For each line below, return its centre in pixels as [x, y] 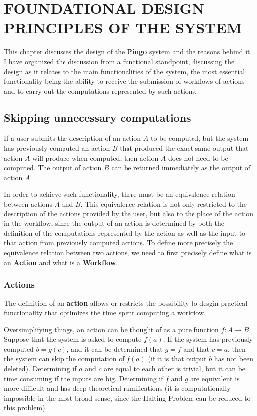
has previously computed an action [57, 148]
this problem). [26, 407]
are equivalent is [215, 378]
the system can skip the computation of [64, 359]
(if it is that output [177, 359]
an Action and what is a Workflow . [61, 262]
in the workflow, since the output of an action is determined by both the [114, 223]
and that [196, 349]
